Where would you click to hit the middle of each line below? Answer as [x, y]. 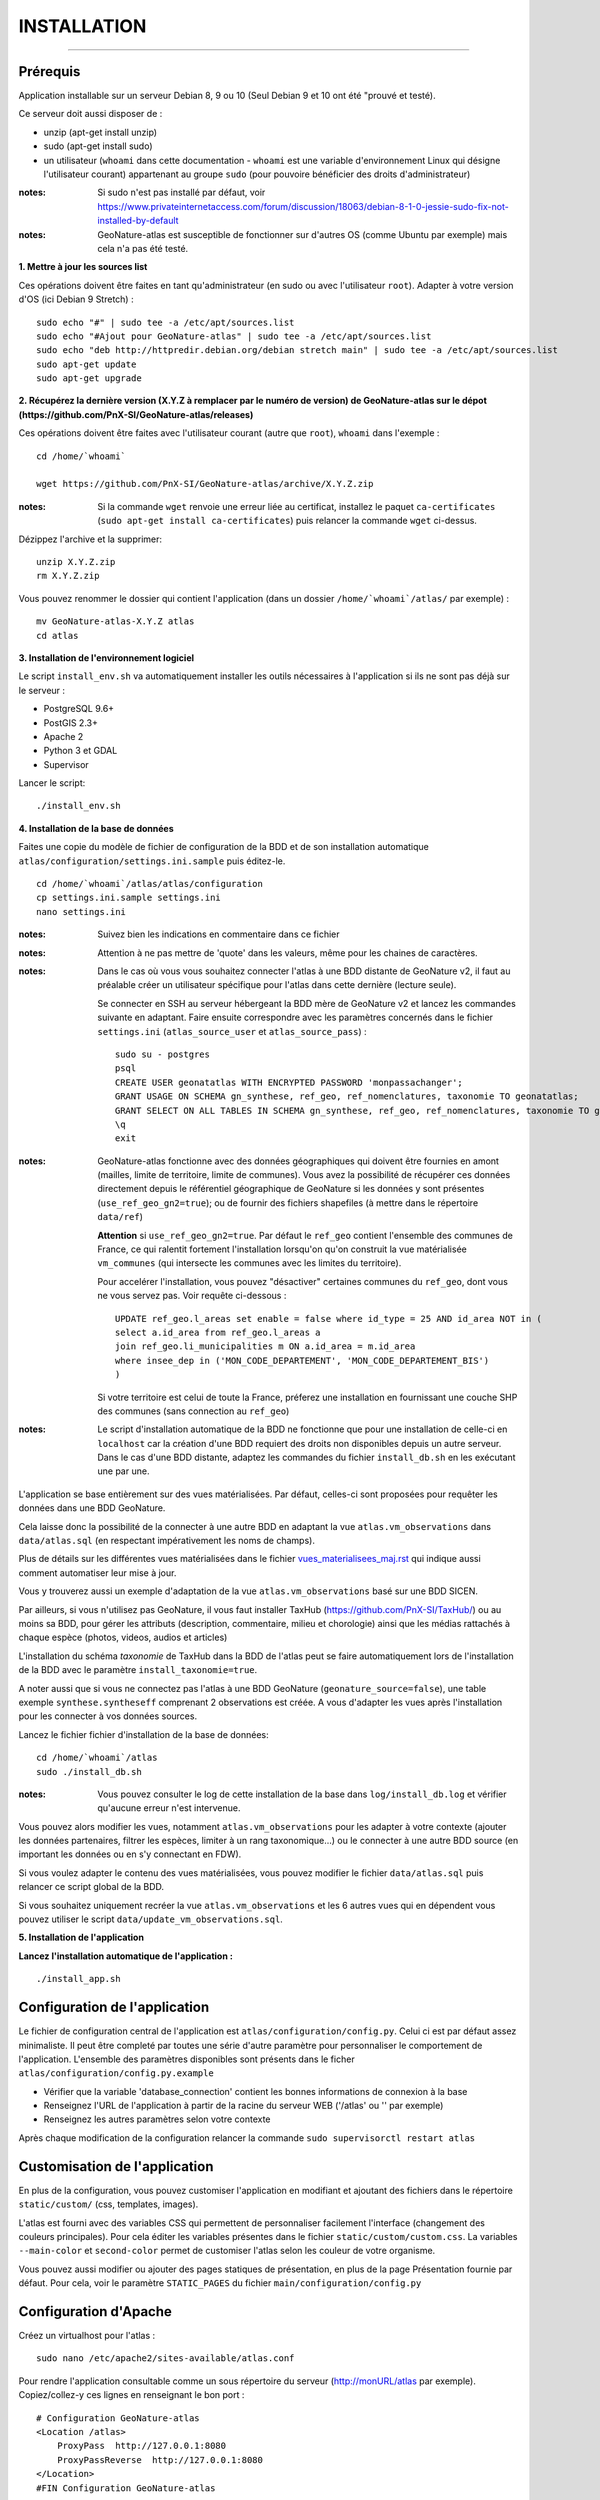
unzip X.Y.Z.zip [76, 561]
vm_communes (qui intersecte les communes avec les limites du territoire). [249, 1263]
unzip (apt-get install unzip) [100, 132]
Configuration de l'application [114, 2007]
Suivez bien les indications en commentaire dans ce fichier [218, 934]
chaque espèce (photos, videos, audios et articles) [123, 1637]
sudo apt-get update [86, 364]
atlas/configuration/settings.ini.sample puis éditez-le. [152, 861]
